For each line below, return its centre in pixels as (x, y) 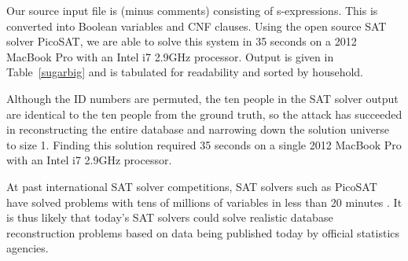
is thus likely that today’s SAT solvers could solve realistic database (170, 217)
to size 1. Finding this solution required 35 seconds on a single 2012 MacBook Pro (204, 144)
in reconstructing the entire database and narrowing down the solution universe (198, 129)
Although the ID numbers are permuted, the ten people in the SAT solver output (202, 98)
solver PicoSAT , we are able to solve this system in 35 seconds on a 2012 (182, 41)
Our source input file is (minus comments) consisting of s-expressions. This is (192, 10)
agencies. (28, 248)
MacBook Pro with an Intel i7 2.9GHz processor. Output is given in (170, 56)
